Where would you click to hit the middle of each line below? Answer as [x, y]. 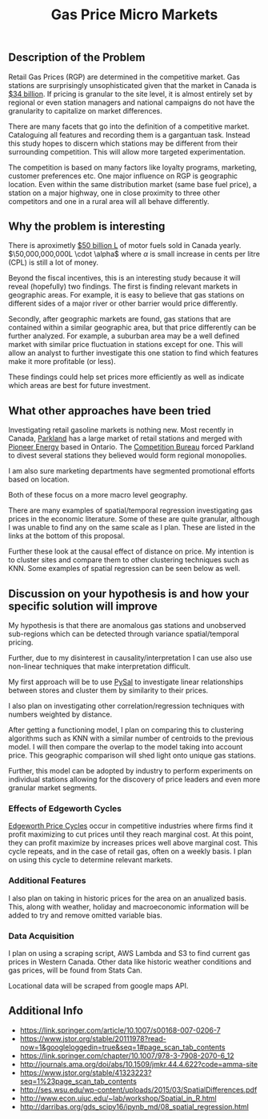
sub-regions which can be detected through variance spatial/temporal [124, 634]
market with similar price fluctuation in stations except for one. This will [126, 345]
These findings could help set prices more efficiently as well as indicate [126, 377]
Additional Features [47, 881]
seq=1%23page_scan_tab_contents [78, 1081]
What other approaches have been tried [110, 411]
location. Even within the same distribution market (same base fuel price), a [133, 184]
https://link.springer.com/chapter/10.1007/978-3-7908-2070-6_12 [127, 1055]
